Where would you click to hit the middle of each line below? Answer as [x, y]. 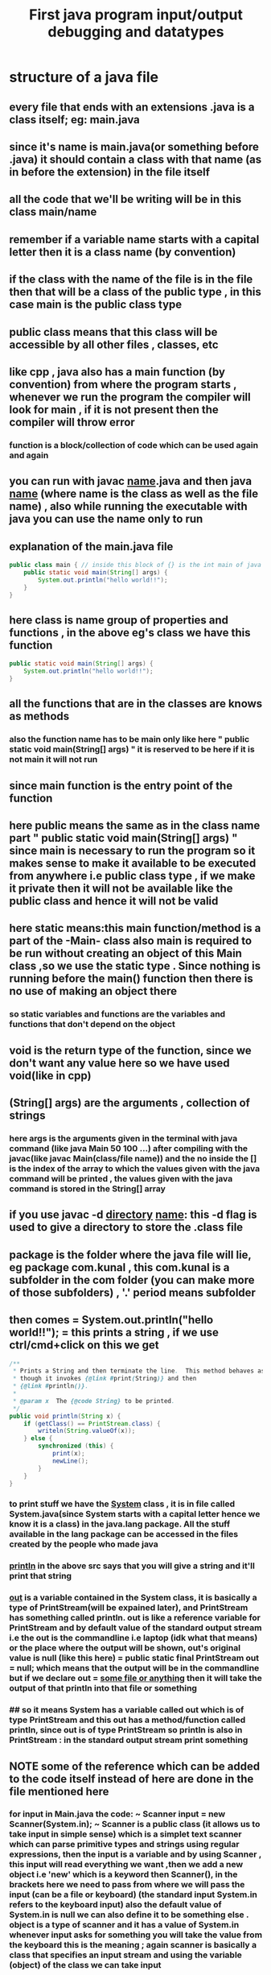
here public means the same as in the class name [135, 825]
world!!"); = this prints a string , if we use [114, 1333]
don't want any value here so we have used [119, 1063]
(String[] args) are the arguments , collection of [129, 1103]
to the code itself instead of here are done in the [131, 1779]
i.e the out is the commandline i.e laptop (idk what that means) [133, 1638]
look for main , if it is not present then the [114, 410]
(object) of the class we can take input [85, 1965]
